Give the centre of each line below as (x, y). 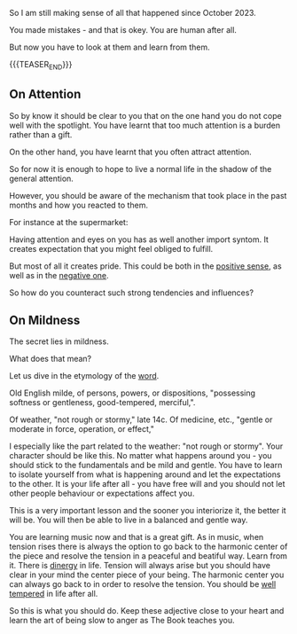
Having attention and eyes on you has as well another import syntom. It (139, 239)
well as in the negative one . (59, 275)
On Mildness (45, 320)
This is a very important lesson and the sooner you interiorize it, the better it (148, 511)
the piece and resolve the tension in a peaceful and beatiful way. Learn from (148, 556)
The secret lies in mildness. (59, 341)
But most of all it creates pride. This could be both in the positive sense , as (145, 266)
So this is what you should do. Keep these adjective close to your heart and (147, 611)
